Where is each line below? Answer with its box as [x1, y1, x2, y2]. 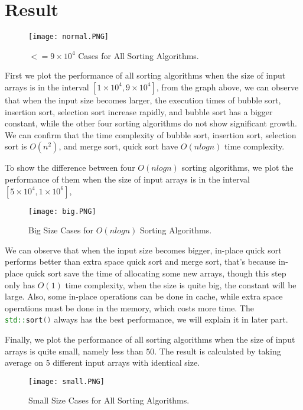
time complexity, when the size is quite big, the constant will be [65, 278, 297, 291]
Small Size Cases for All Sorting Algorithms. [28, 394, 190, 406]
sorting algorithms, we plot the [181, 161, 294, 174]
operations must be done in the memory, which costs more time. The [5, 301, 254, 314]
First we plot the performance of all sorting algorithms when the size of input [5, 69, 286, 82]
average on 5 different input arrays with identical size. [5, 356, 200, 369]
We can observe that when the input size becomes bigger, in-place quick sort [5, 243, 282, 256]
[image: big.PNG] [28, 207, 96, 216]
